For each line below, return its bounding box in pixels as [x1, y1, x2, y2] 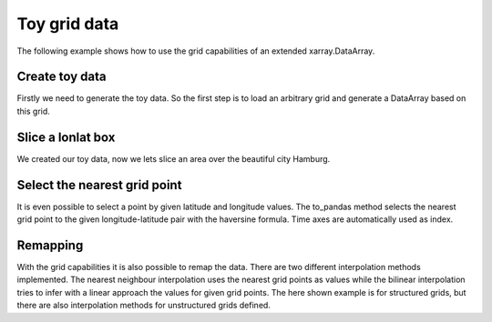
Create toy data [16, 69, 107, 85]
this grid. [16, 106, 50, 116]
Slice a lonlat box [16, 129, 116, 145]
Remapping [16, 237, 84, 253]
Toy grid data [16, 14, 119, 34]
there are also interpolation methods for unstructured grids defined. [16, 300, 271, 311]
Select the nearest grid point [16, 177, 182, 193]
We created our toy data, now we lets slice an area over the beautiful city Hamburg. [16, 153, 331, 164]
